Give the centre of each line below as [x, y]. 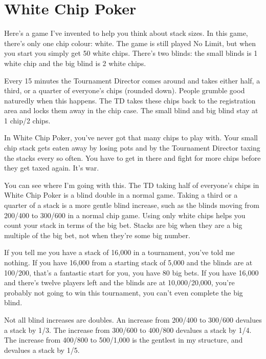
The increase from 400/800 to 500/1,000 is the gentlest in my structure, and [124, 340]
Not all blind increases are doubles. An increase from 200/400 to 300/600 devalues [133, 319]
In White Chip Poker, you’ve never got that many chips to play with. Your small [131, 138]
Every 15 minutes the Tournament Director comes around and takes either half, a [132, 80]
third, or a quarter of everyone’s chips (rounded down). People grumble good [125, 90]
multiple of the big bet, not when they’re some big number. [97, 235]
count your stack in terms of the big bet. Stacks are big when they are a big [123, 225]
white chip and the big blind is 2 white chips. [75, 63]
